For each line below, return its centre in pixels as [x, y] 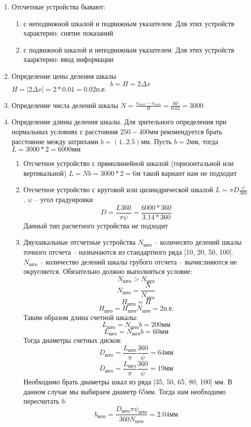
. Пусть [161, 141]
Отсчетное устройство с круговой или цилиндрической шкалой [118, 189]
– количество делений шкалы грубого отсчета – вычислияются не [138, 261]
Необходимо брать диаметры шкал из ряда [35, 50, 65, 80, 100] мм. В [128, 381]
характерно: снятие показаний [68, 33]
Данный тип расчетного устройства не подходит [96, 225]
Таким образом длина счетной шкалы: [81, 317]
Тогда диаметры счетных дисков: [73, 340]
